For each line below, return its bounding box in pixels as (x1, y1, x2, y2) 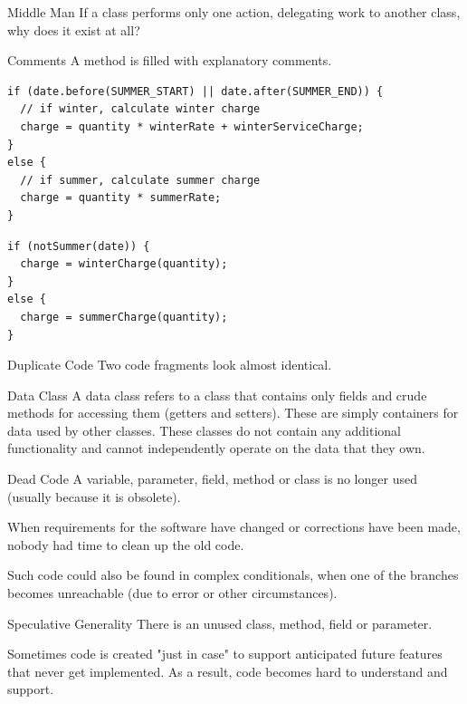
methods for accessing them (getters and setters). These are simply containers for (7, 403, 459, 422)
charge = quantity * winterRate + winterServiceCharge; (20, 120, 364, 133)
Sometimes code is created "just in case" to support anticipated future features (7, 644, 443, 663)
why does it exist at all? (7, 20, 140, 39)
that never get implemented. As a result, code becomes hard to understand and (7, 661, 448, 680)
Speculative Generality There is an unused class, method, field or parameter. (7, 613, 433, 632)
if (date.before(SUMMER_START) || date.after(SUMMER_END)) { (7, 84, 384, 98)
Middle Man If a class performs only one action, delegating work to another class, (7, 3, 461, 21)
